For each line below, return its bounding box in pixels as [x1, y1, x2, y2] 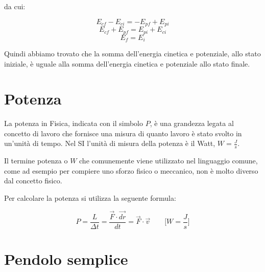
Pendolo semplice [4, 248, 128, 269]
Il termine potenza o [4, 155, 68, 166]
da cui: [4, 1, 26, 11]
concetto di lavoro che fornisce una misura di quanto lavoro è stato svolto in [4, 128, 242, 138]
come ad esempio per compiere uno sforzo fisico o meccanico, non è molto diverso [4, 165, 258, 176]
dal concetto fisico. [4, 175, 62, 186]
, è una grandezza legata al [150, 118, 234, 129]
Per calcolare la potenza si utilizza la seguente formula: [4, 193, 176, 203]
